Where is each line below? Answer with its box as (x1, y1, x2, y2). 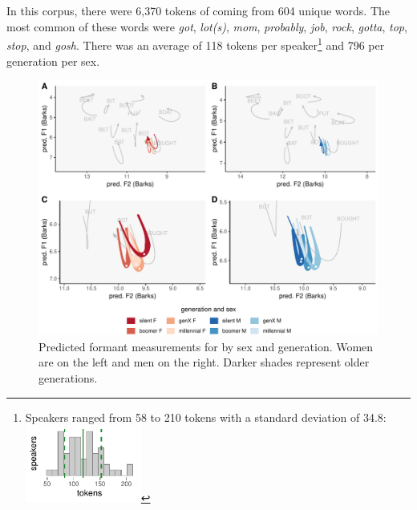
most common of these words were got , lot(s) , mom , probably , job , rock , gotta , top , (6, 18, 407, 34)
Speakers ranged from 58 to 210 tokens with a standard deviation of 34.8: (25, 408, 387, 425)
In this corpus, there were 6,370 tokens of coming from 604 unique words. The (6, 2, 391, 19)
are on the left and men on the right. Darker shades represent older (38, 354, 370, 370)
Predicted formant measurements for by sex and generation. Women (38, 338, 374, 354)
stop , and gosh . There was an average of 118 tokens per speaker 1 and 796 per (6, 34, 385, 54)
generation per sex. (6, 52, 100, 69)
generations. (38, 370, 98, 386)
